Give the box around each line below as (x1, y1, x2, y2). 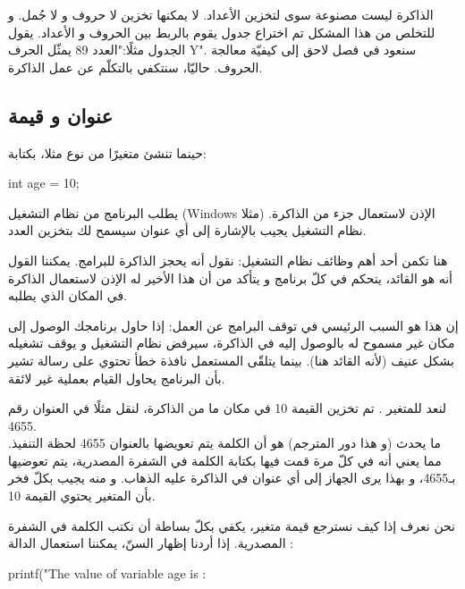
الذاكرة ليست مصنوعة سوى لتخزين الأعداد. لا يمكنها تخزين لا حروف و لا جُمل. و (8, 5, 434, 23)
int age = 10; (8, 173, 80, 192)
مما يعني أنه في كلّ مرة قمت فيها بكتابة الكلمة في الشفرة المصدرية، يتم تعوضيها (8, 450, 442, 469)
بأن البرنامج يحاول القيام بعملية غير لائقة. (8, 368, 225, 387)
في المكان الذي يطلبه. (8, 286, 127, 305)
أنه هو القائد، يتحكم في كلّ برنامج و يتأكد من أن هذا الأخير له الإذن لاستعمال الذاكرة (8, 268, 453, 287)
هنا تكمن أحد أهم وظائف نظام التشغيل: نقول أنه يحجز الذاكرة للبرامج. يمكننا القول (8, 250, 448, 269)
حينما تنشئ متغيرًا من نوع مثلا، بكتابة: (8, 143, 207, 162)
